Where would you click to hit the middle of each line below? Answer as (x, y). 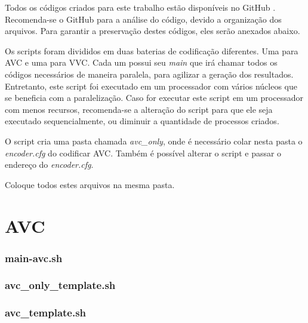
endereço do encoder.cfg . (49, 164)
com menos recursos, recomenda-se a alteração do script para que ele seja (139, 109)
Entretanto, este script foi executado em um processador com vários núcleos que (151, 86)
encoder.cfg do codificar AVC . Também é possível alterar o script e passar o (143, 153)
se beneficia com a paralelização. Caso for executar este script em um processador (154, 98)
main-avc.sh (34, 258)
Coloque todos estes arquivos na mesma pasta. (90, 184)
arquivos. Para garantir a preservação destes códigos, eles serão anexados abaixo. (153, 31)
